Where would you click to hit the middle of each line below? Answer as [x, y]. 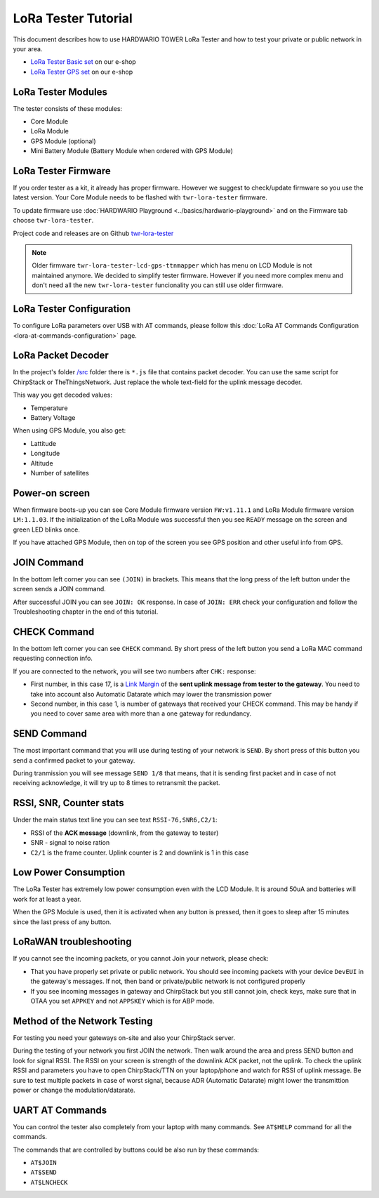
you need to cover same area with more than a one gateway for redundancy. [141, 713]
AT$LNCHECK [49, 1182]
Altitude [42, 463]
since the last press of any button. [62, 922]
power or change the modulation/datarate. [74, 1090]
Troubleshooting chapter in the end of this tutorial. [86, 612]
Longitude [45, 454]
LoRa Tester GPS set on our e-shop [82, 72]
